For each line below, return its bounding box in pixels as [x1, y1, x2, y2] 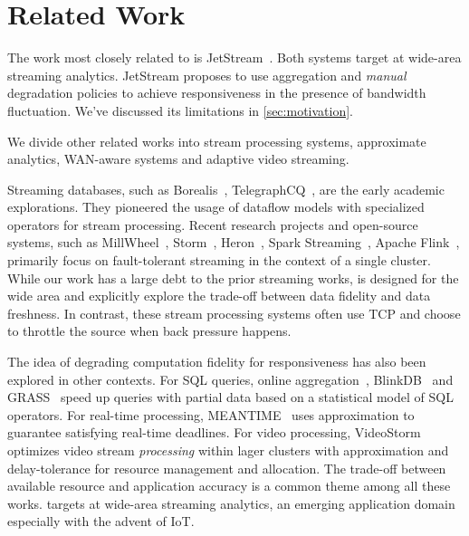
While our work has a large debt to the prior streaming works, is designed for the [7, 268, 459, 287]
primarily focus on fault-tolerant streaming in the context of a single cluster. [7, 251, 431, 270]
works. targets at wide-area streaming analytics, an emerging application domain [7, 493, 455, 512]
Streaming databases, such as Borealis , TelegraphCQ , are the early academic [7, 179, 445, 198]
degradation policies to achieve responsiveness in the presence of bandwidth [7, 83, 426, 102]
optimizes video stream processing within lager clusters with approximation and [7, 441, 449, 459]
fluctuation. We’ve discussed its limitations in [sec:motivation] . [7, 100, 353, 120]
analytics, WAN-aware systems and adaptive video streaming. [7, 149, 349, 168]
